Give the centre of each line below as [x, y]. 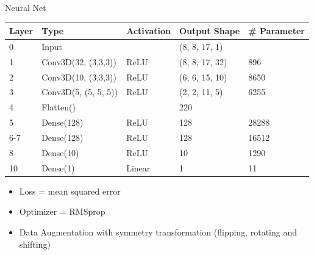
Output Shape [209, 31]
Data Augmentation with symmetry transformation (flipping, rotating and [158, 232]
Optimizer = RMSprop [62, 211]
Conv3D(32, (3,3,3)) [79, 61]
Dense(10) [60, 152]
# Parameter [277, 31]
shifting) [35, 244]
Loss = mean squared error [70, 191]
